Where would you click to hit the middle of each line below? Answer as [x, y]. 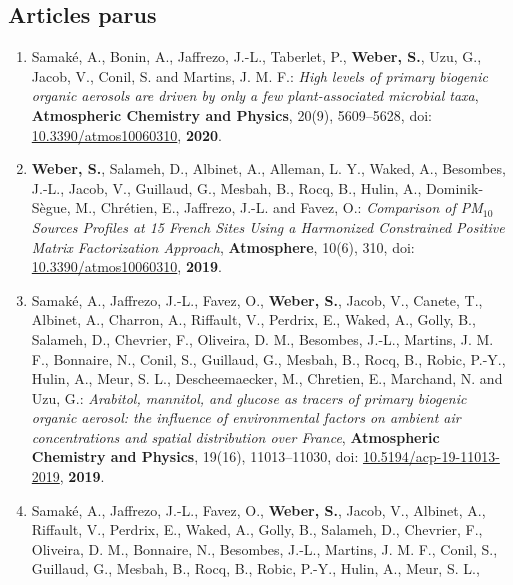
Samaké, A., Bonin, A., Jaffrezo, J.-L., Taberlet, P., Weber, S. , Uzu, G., [256, 56]
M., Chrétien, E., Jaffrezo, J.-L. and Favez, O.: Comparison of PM [279, 207]
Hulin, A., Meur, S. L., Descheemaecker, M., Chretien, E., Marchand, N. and [267, 378]
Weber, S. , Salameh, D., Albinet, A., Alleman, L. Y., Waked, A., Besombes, [268, 168]
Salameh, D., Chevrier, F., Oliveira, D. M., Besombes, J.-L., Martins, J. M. [262, 338]
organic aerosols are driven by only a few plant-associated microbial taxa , [255, 95]
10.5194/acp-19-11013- [431, 456]
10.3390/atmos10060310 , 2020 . [126, 134]
